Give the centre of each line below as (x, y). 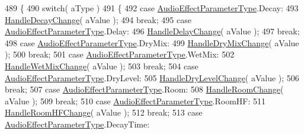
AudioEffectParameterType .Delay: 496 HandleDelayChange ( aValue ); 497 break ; (152, 31)
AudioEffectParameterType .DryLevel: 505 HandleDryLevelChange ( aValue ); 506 (152, 77)
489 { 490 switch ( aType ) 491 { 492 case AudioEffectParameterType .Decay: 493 (152, 8)
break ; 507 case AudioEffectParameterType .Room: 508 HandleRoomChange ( (144, 89)
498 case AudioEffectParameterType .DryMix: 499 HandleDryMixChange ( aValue (152, 42)
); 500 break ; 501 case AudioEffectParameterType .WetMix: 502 (120, 54)
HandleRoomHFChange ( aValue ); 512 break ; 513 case (104, 112)
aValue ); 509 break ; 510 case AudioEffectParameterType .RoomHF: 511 (135, 100)
